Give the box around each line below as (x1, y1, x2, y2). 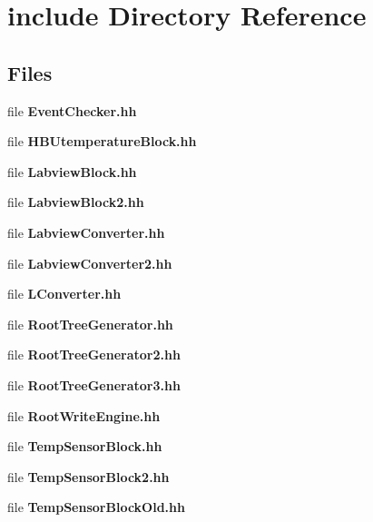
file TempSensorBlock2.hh (7, 467, 170, 486)
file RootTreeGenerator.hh (7, 314, 173, 333)
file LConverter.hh (7, 284, 122, 303)
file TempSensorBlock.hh (7, 437, 162, 456)
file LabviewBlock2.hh (7, 192, 144, 212)
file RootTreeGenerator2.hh (7, 345, 181, 364)
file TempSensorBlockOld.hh (7, 497, 185, 517)
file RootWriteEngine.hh (7, 406, 161, 425)
